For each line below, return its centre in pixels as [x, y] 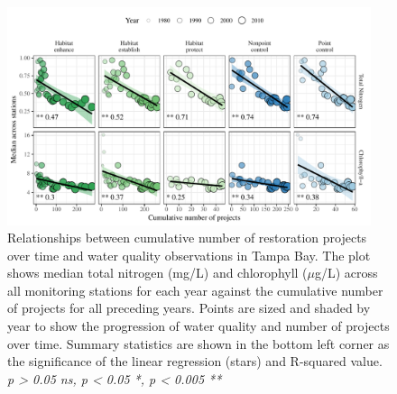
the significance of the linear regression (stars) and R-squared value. [195, 361]
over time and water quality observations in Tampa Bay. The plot [189, 255]
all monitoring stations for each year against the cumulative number [195, 290]
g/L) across [346, 273]
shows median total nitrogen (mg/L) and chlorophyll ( [157, 273]
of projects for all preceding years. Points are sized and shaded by [189, 308]
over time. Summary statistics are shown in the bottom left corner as [198, 343]
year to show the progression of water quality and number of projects [198, 326]
